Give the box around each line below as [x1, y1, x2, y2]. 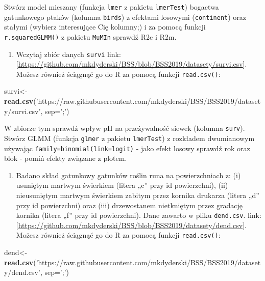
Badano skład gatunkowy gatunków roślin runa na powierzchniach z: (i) [16, 170, 241, 180]
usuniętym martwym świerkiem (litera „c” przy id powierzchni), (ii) [16, 180, 228, 190]
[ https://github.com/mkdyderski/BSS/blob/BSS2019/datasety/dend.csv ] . [16, 219, 247, 230]
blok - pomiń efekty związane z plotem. [4, 153, 127, 163]
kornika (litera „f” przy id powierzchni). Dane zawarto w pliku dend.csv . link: [16, 210, 261, 220]
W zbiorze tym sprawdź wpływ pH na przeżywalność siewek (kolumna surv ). [4, 123, 245, 133]
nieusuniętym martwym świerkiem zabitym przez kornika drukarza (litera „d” [16, 190, 259, 200]
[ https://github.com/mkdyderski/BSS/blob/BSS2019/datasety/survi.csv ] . [16, 59, 247, 69]
